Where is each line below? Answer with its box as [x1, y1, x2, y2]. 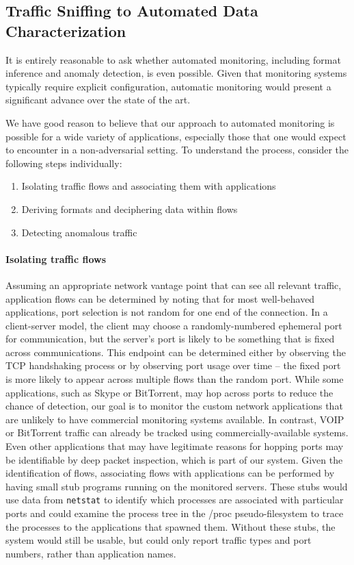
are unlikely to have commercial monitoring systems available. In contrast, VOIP [5, 412, 344, 426]
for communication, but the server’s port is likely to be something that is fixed [5, 331, 335, 346]
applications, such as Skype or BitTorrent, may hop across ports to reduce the [5, 385, 333, 399]
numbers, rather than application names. [5, 546, 176, 560]
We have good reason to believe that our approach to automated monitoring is [5, 115, 335, 129]
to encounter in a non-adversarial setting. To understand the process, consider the [5, 142, 349, 157]
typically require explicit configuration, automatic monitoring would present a [5, 79, 331, 93]
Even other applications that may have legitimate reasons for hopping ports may [5, 439, 344, 453]
